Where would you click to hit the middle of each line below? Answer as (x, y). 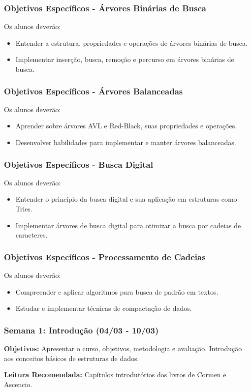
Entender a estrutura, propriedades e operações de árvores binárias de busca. (131, 43)
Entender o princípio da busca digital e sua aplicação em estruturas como (126, 199)
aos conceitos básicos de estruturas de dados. (72, 358)
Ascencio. (18, 384)
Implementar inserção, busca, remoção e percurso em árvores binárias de (125, 59)
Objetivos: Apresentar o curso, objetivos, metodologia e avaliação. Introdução (123, 348)
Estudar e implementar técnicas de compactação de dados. (104, 308)
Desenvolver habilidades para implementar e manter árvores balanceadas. (126, 142)
